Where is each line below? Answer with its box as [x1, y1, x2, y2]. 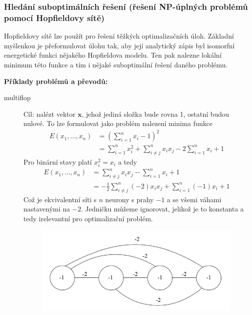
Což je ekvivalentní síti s [23, 194, 97, 204]
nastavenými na [23, 204, 70, 214]
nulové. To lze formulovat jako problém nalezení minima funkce [23, 118, 213, 128]
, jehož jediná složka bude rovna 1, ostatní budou [82, 108, 229, 119]
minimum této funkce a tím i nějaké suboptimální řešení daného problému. [4, 59, 228, 69]
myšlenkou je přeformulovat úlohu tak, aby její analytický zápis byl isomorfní [4, 40, 235, 50]
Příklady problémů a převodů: [4, 76, 108, 86]
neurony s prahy [105, 194, 154, 204]
